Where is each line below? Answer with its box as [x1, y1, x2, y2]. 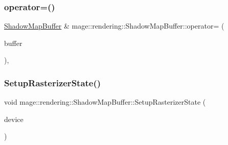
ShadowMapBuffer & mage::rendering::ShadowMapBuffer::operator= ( [4, 20, 224, 31]
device [4, 113, 24, 124]
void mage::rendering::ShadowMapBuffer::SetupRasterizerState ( [4, 96, 206, 107]
